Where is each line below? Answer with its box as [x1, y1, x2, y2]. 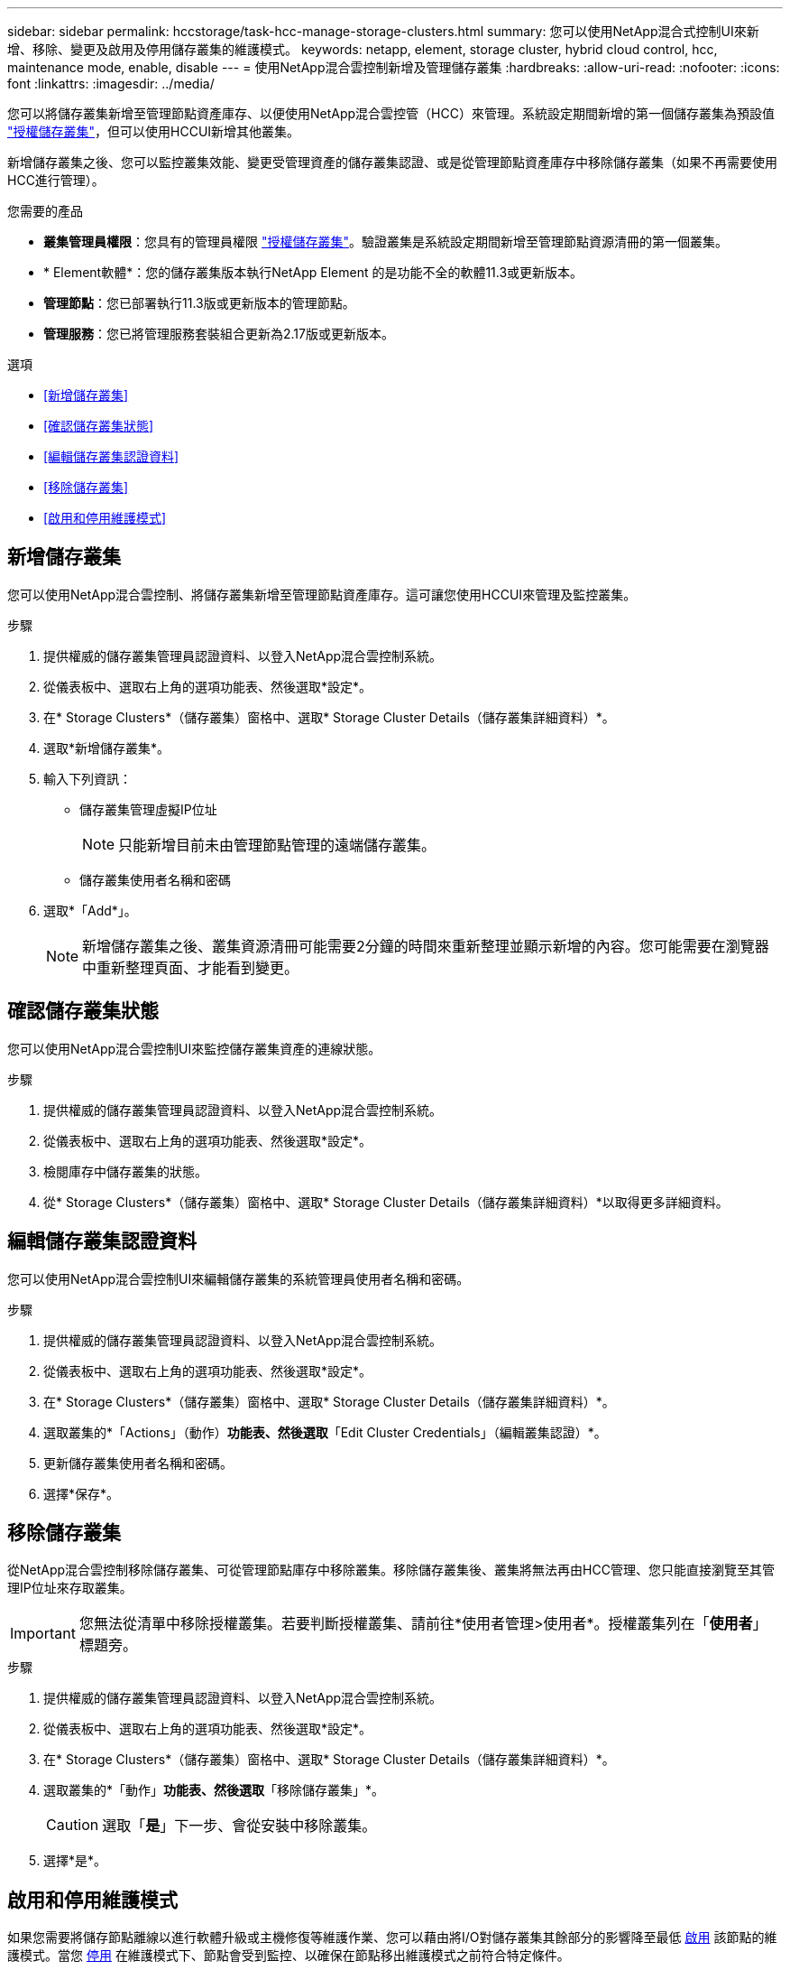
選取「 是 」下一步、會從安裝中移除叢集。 [102, 1817, 377, 1835]
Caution [46, 1816, 99, 1835]
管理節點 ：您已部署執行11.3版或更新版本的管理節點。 [43, 295, 355, 311]
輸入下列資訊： [43, 770, 132, 786]
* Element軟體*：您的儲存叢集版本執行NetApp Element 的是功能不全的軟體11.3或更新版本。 [43, 265, 583, 280]
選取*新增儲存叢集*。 [43, 739, 170, 756]
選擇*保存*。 [43, 1485, 120, 1501]
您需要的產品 [7, 203, 83, 218]
